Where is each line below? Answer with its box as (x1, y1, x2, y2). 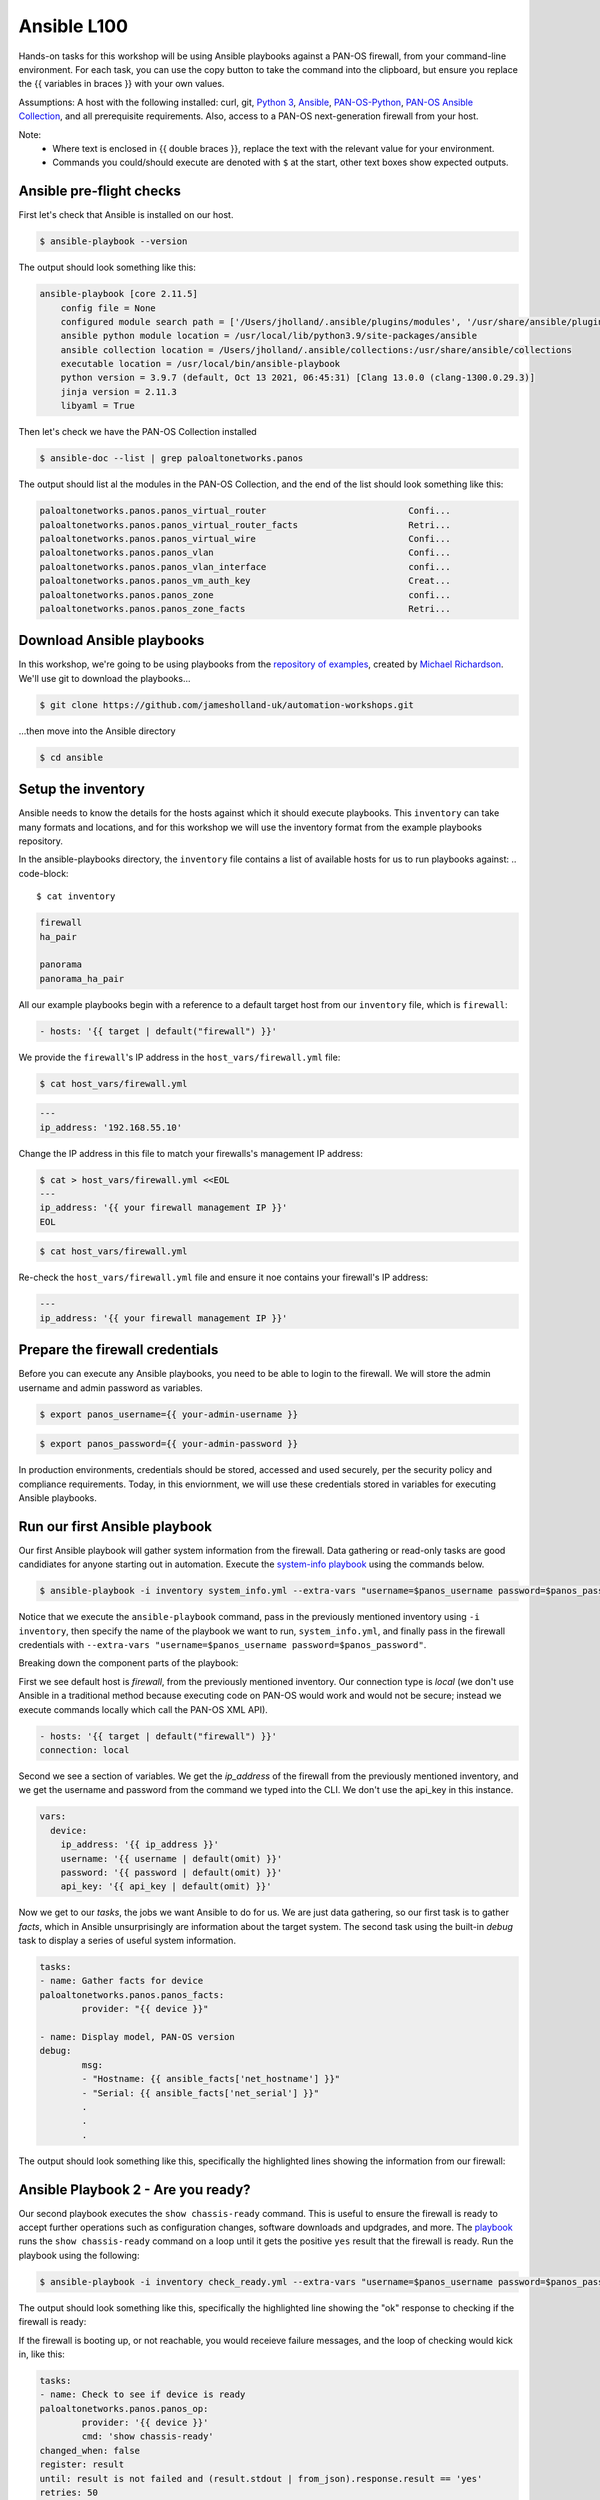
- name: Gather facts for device (39, 1975, 204, 1987)
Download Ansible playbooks (18, 632, 205, 649)
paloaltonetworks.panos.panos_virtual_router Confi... (39, 505, 452, 517)
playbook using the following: (18, 2249, 140, 2261)
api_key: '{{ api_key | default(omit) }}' (60, 1881, 272, 1892)
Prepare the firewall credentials (18, 1341, 219, 1359)
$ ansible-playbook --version (39, 236, 188, 247)
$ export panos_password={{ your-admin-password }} (39, 1438, 299, 1450)
